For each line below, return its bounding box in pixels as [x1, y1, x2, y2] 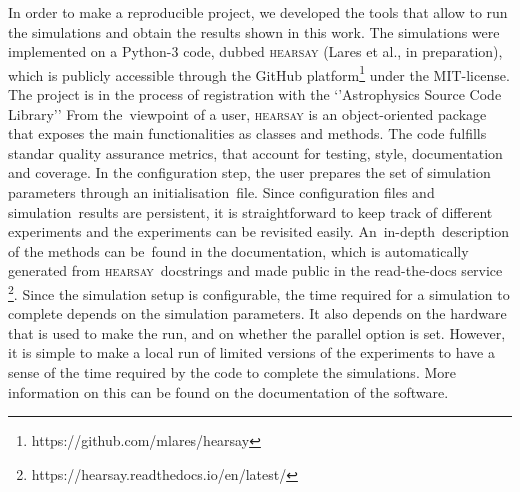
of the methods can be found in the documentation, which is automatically [8, 240, 469, 261]
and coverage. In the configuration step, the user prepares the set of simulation [8, 162, 491, 183]
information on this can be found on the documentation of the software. [8, 381, 449, 402]
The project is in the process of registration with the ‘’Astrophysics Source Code [8, 84, 502, 105]
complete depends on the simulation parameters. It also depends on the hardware [8, 303, 507, 324]
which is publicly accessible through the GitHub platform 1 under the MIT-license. [8, 61, 510, 85]
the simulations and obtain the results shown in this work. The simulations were [8, 21, 500, 42]
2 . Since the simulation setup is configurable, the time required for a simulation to [8, 280, 510, 304]
